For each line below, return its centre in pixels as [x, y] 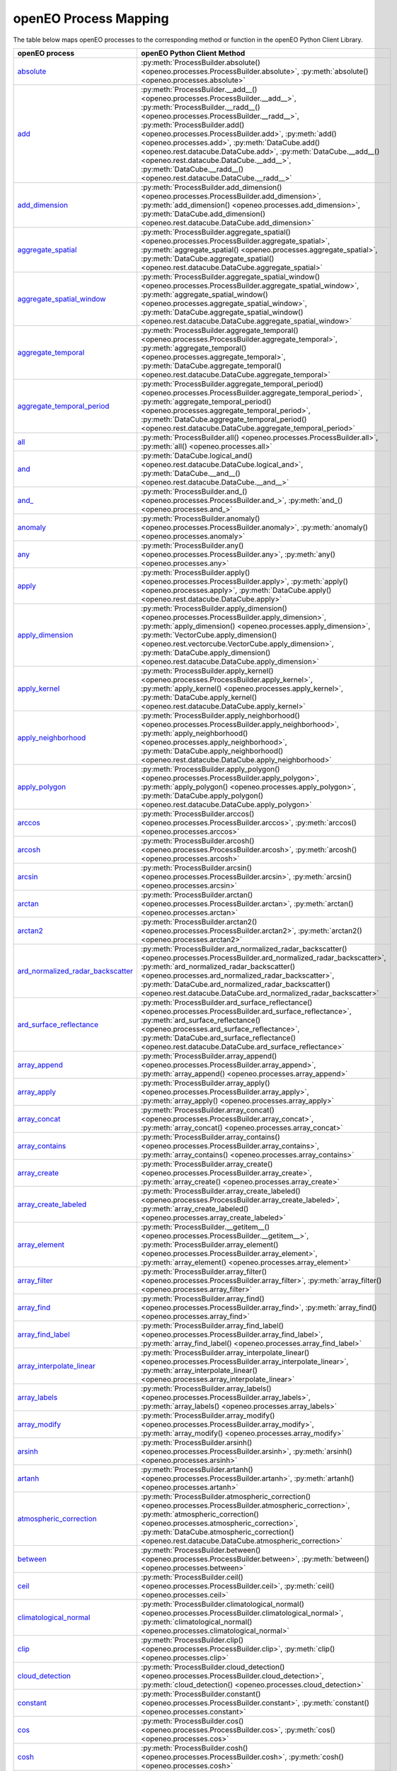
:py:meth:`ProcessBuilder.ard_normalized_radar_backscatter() [244, 949]
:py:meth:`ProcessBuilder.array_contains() [211, 1137]
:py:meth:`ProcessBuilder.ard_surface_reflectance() [227, 1002]
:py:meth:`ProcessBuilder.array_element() [210, 1245]
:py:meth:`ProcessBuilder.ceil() [192, 1577]
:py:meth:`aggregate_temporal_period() [206, 402]
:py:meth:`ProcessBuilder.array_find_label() [213, 1325]
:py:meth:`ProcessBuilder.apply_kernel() [207, 671]
